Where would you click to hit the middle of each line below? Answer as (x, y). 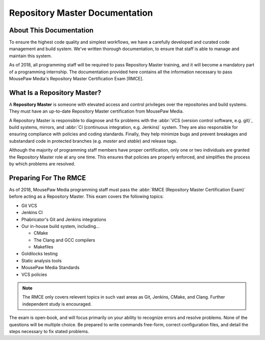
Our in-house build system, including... (61, 226)
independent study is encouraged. (57, 304)
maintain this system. (31, 56)
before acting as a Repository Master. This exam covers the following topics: (86, 196)
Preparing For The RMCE (47, 178)
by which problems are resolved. (42, 164)
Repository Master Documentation (81, 13)
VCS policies (34, 274)
